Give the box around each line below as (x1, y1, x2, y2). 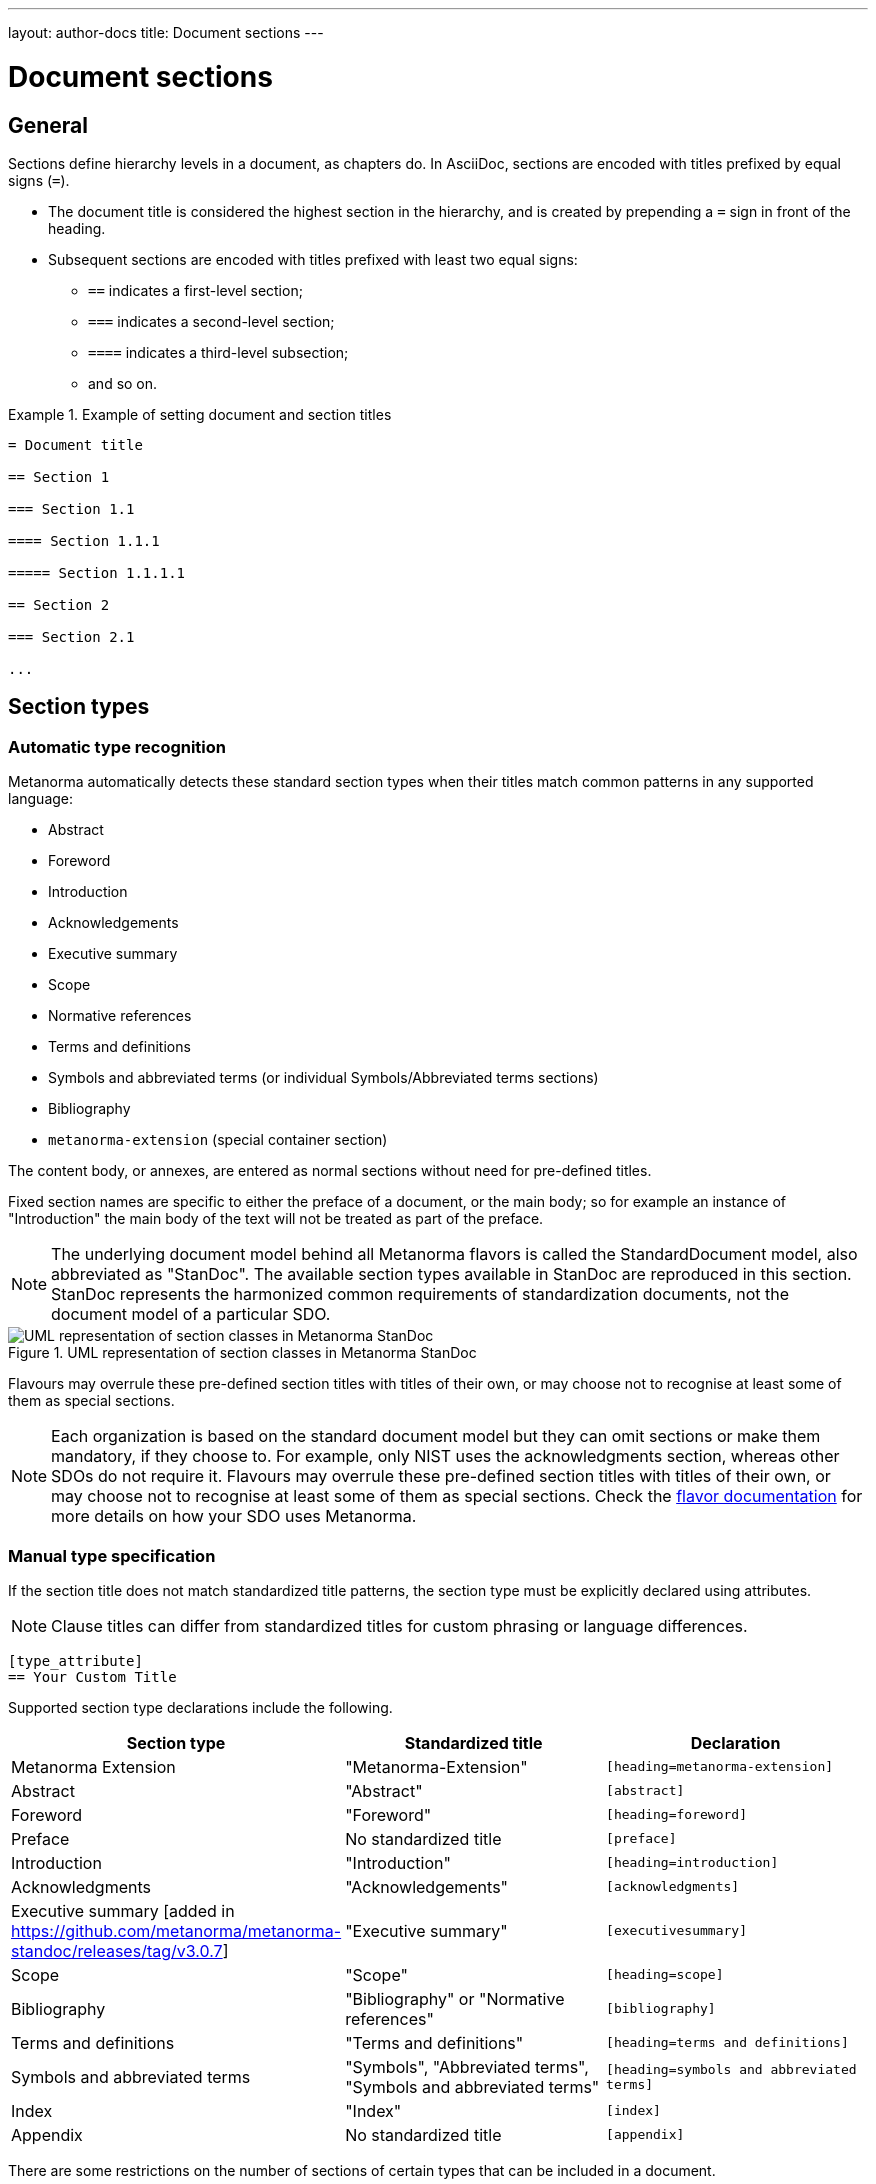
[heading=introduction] (606, 1855, 779, 1871)
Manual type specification (8, 1545, 216, 1566)
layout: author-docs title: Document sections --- (8, 24, 324, 41)
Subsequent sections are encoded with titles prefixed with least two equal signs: (48, 250, 578, 268)
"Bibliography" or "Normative (345, 1988, 565, 2009)
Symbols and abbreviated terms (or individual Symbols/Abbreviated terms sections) (48, 1069, 599, 1087)
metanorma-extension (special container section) (48, 1131, 388, 1149)
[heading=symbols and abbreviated (606, 2061, 857, 2077)
